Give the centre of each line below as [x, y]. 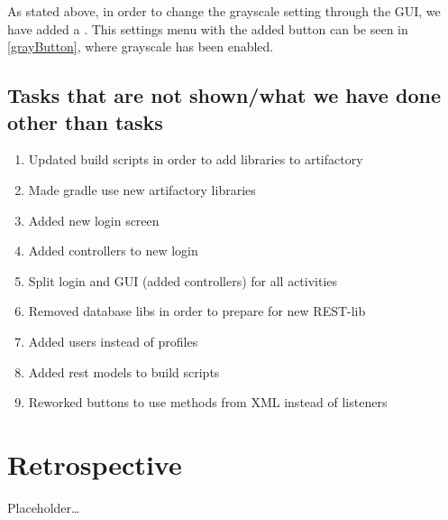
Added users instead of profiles [113, 341]
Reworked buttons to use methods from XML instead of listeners [208, 402]
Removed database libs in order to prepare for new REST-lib [197, 311]
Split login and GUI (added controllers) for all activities [183, 280]
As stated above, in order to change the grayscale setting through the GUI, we [224, 11]
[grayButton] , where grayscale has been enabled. [141, 46]
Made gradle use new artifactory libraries [142, 189]
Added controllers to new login [113, 251]
